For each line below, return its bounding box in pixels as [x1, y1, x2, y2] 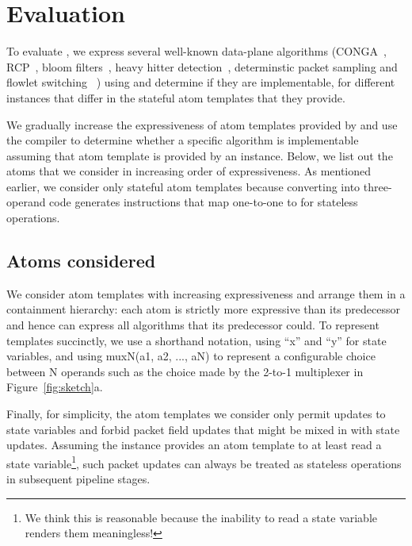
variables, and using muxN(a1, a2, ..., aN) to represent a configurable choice [6, 348, 376, 364]
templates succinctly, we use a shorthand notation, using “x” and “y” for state [6, 332, 387, 348]
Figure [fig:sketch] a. [6, 379, 103, 395]
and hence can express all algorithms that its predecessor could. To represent [6, 317, 380, 333]
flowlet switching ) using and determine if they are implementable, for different [6, 74, 395, 90]
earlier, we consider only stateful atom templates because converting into [6, 178, 360, 194]
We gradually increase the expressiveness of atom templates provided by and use [6, 116, 398, 133]
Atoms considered [6, 248, 156, 273]
